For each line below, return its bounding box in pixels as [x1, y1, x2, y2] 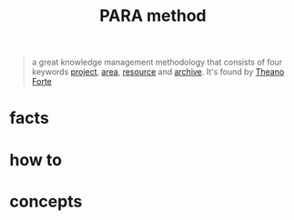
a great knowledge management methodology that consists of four [31, 56, 283, 68]
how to [9, 149, 62, 170]
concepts [9, 191, 83, 212]
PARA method [99, 5, 207, 26]
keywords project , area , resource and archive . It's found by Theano [31, 66, 285, 77]
